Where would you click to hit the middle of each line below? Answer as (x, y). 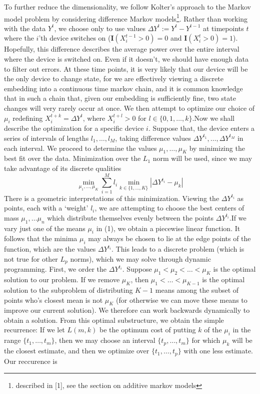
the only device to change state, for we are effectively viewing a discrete (114, 78)
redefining (28, 118)
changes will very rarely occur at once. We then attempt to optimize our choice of (129, 108)
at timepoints (223, 28)
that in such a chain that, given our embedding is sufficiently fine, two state (120, 98)
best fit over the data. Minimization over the (72, 158)
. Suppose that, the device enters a (201, 128)
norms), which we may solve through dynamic (140, 258)
